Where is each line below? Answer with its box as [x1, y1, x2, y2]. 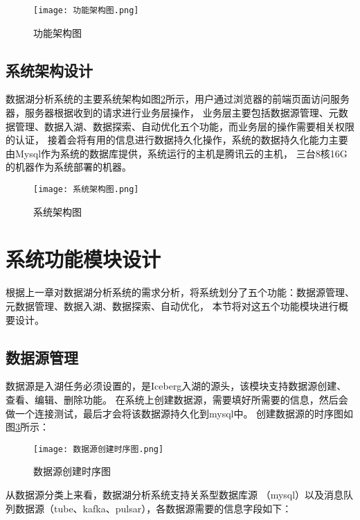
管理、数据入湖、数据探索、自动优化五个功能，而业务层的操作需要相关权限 [15, 119, 354, 133]
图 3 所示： [6, 419, 49, 434]
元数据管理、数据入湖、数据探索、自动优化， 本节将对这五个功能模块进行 [6, 298, 339, 313]
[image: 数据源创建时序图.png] [33, 444, 164, 454]
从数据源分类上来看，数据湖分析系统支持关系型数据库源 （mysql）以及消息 [6, 487, 344, 501]
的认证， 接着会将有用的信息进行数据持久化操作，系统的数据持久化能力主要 [6, 132, 348, 147]
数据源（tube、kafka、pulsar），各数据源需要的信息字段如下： [15, 501, 292, 515]
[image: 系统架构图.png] [33, 184, 139, 195]
